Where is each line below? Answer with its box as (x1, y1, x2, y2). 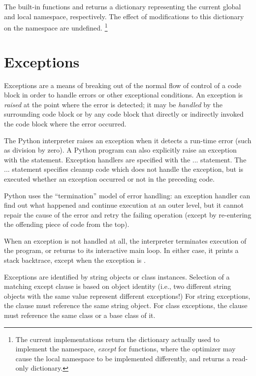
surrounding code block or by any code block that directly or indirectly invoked (4, 109, 244, 119)
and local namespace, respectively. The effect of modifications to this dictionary (4, 11, 244, 21)
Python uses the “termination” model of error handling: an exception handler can (4, 190, 250, 200)
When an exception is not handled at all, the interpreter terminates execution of (4, 235, 247, 246)
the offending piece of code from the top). (4, 219, 129, 229)
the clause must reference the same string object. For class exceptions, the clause (4, 300, 248, 311)
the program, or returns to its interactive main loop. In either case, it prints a (4, 245, 239, 255)
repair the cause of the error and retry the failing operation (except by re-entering (4, 209, 252, 219)
